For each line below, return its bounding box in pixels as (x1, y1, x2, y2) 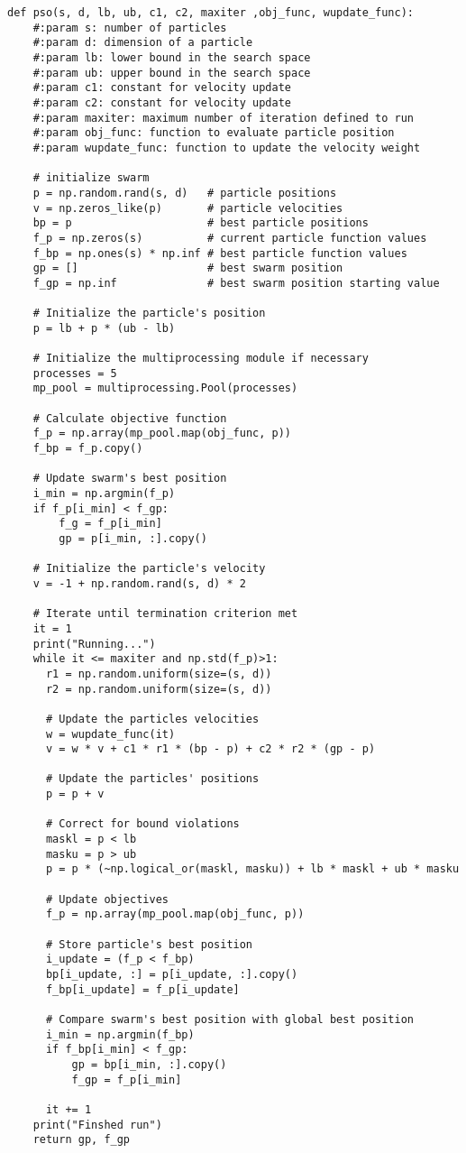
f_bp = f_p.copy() (32, 442, 143, 456)
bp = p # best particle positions (32, 217, 369, 230)
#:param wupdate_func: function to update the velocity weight (32, 141, 421, 154)
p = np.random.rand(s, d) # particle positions (32, 186, 337, 199)
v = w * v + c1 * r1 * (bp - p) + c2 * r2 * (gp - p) (45, 743, 376, 756)
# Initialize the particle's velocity (32, 562, 266, 576)
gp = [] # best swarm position (32, 262, 343, 275)
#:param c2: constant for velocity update (32, 96, 291, 109)
